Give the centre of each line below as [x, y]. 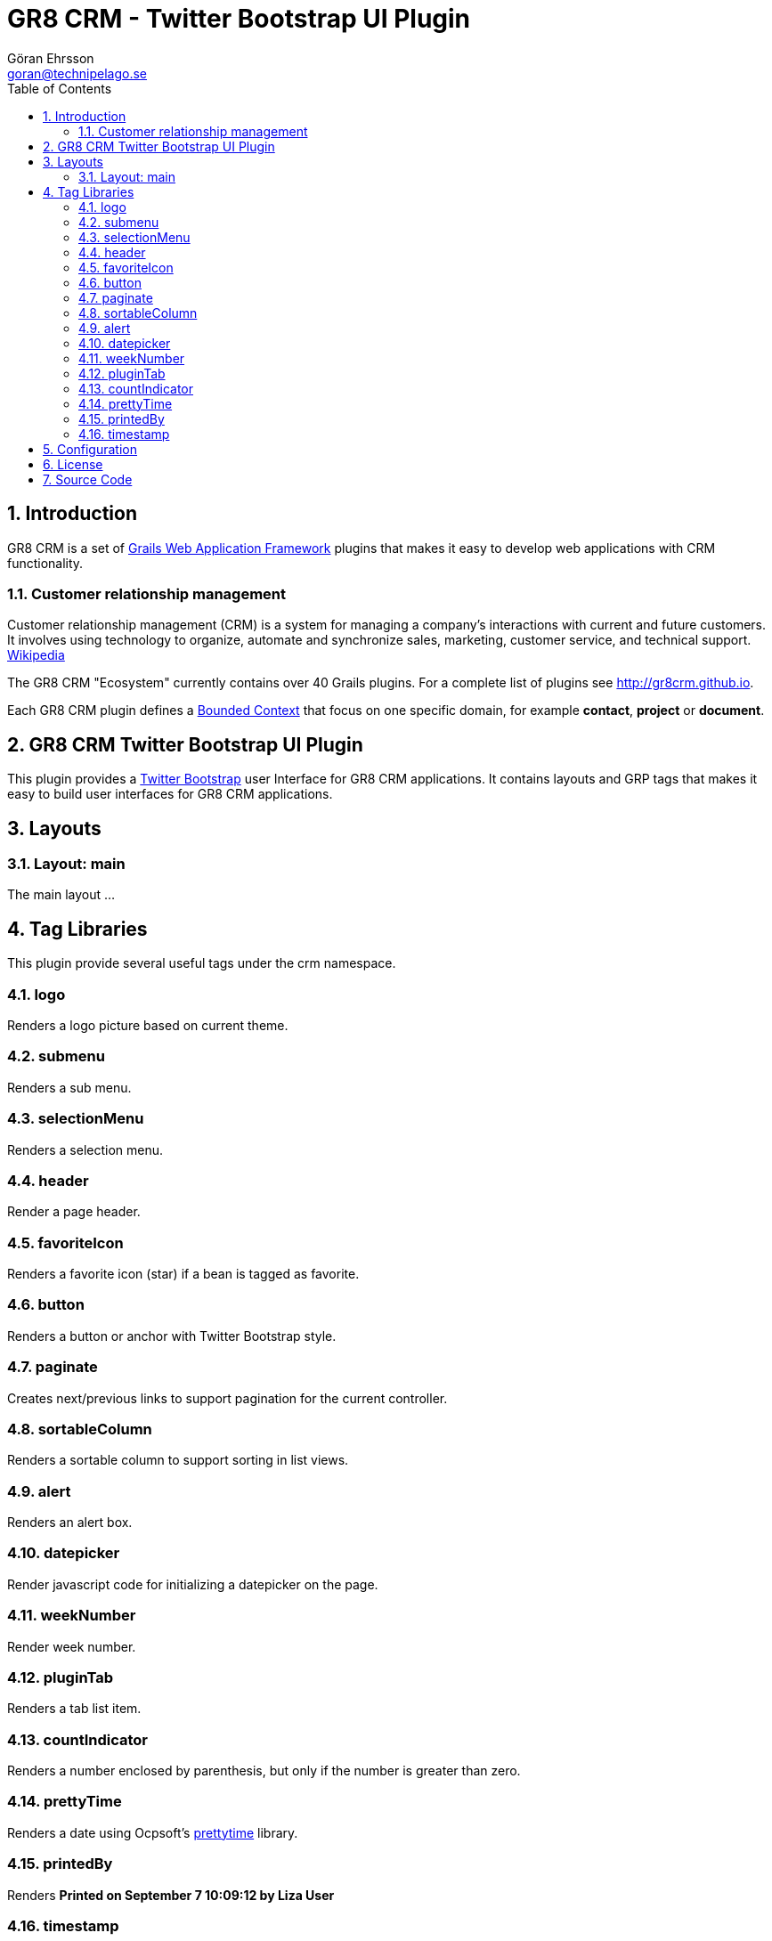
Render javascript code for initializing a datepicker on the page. [193, 1584]
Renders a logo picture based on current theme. [148, 1025]
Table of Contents [60, 88]
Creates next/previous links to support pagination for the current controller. [228, 1398]
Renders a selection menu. [85, 1149]
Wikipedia [36, 655]
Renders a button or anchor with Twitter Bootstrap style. [172, 1336]
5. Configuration [90, 449]
